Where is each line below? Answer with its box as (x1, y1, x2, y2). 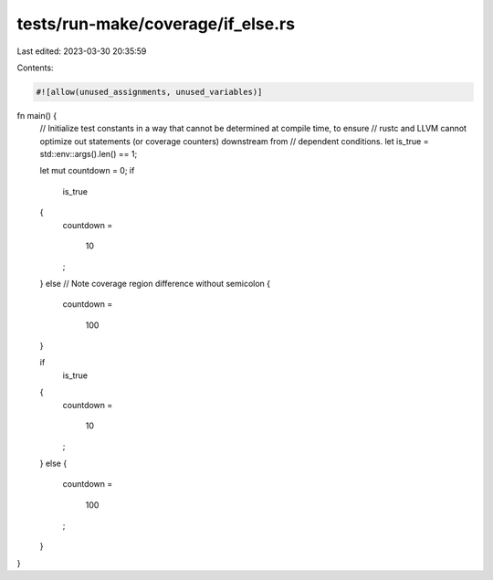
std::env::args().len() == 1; (39, 149, 138, 160)
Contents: (16, 62, 54, 73)
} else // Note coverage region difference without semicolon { (39, 278, 271, 289)
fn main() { (16, 110, 58, 121)
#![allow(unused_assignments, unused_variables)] (36, 87, 263, 97)
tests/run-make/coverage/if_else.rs (16, 14, 296, 34)
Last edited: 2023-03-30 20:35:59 (16, 46, 147, 57)
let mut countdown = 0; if (39, 165, 135, 176)
